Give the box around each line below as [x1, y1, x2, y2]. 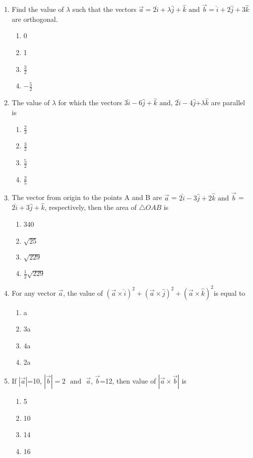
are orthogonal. [11, 13, 58, 24]
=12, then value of [100, 375, 156, 386]
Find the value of [11, 4, 64, 14]
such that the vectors [72, 4, 137, 14]
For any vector [11, 287, 56, 298]
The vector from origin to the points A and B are [11, 192, 162, 202]
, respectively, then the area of [44, 202, 137, 212]
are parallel [211, 97, 245, 108]
